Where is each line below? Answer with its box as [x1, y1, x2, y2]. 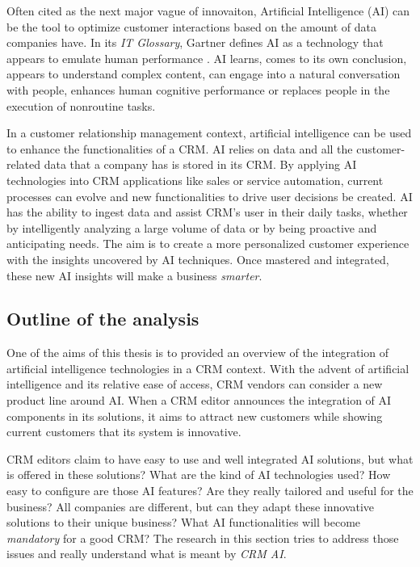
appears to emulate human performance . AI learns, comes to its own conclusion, [6, 49, 407, 66]
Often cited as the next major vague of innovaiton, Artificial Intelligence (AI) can [6, 2, 410, 19]
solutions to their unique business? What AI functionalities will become [6, 514, 361, 531]
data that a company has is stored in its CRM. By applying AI [44, 156, 357, 173]
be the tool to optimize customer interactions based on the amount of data [6, 18, 377, 35]
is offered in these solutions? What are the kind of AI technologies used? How [6, 466, 391, 483]
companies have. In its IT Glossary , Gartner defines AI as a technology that [6, 34, 384, 51]
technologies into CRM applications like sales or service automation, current [6, 171, 384, 188]
